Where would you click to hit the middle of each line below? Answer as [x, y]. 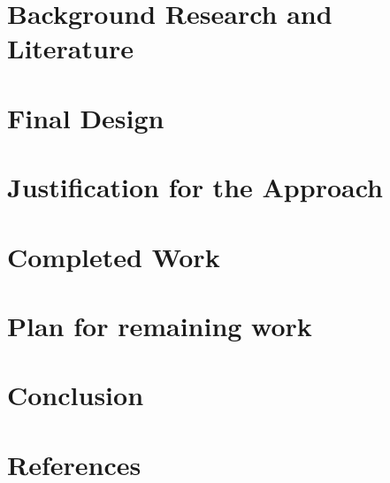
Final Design [86, 117]
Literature [70, 48]
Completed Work [114, 256]
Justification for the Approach [195, 187]
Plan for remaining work [160, 325]
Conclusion [76, 395]
